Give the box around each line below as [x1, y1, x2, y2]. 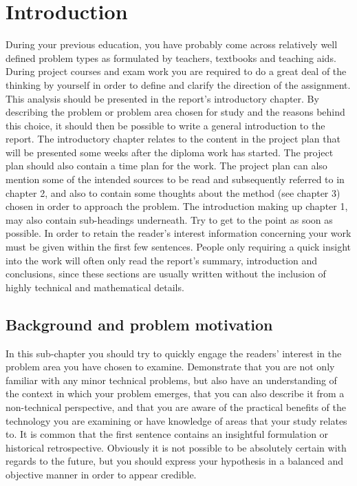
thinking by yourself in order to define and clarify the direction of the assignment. [6, 77, 351, 92]
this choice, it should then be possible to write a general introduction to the [6, 118, 325, 132]
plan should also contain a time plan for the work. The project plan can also [6, 158, 327, 173]
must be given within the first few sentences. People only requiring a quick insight [6, 240, 351, 254]
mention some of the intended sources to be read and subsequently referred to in [6, 172, 345, 187]
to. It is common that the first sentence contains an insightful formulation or [6, 427, 329, 441]
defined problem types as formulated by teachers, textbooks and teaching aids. [6, 50, 336, 65]
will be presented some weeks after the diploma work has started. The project [6, 145, 334, 159]
